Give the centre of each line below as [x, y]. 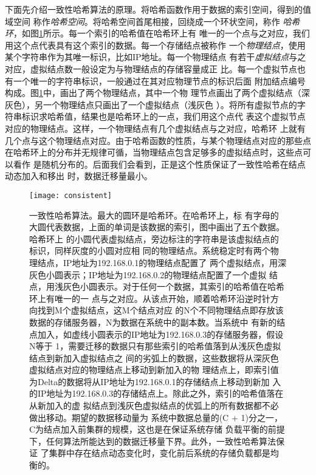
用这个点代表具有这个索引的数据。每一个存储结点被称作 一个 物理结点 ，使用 [155, 45]
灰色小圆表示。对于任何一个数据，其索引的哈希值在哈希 [173, 286]
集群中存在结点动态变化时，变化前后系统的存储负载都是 [160, 453]
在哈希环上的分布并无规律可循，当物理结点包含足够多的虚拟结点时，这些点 [154, 152]
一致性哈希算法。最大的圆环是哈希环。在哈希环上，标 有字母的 [154, 215]
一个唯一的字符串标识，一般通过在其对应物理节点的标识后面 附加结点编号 [159, 80]
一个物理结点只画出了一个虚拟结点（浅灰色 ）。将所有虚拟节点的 [170, 104]
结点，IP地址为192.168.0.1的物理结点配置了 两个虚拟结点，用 [157, 262]
